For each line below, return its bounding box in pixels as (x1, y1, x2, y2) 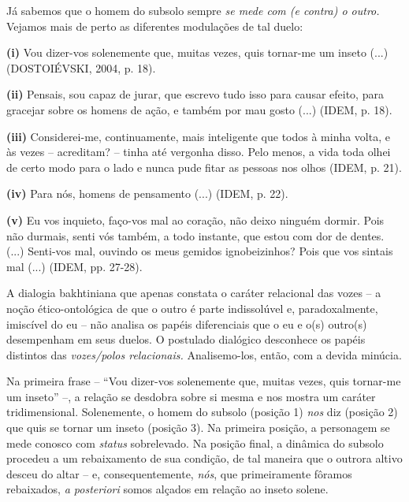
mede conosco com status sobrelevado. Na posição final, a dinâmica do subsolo (6, 434, 384, 451)
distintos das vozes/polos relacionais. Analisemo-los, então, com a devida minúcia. (6, 346, 402, 363)
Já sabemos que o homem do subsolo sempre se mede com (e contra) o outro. (6, 2, 380, 18)
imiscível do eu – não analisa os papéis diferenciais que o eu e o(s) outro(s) (6, 315, 367, 332)
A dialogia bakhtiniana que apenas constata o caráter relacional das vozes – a (6, 284, 381, 301)
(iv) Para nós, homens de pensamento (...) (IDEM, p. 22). (6, 185, 288, 202)
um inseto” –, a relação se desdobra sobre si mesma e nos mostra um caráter (6, 388, 376, 404)
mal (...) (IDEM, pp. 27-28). (6, 258, 143, 274)
